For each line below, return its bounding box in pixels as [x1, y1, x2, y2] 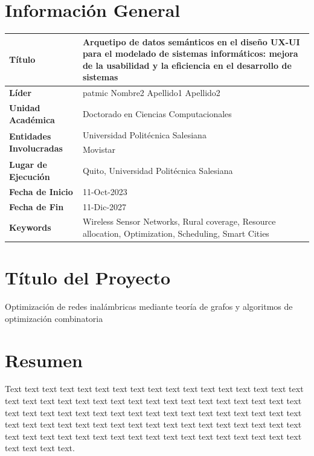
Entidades [9, 130, 51, 143]
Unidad [9, 101, 40, 114]
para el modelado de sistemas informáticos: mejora [82, 47, 298, 60]
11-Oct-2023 [82, 185, 127, 197]
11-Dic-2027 [82, 200, 127, 213]
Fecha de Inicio [9, 185, 73, 197]
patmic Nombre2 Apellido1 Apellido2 [82, 86, 220, 99]
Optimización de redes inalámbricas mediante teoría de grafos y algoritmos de [5, 300, 293, 313]
